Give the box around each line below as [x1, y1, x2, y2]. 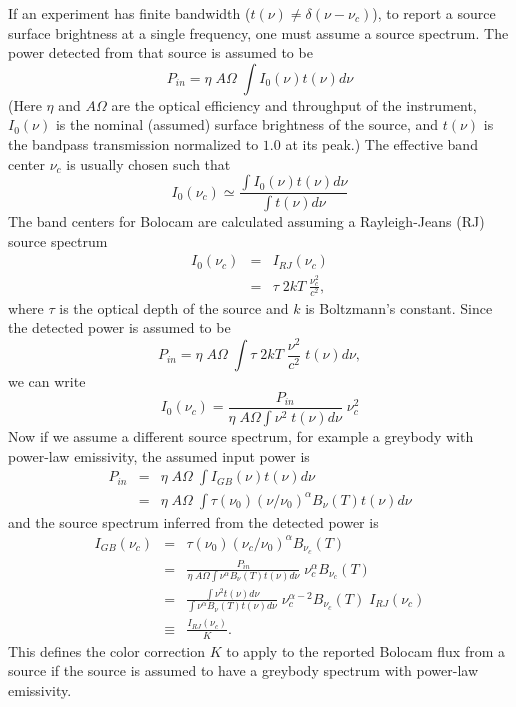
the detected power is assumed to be [8, 317, 231, 338]
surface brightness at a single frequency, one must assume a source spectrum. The [8, 22, 509, 43]
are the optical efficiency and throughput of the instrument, [111, 94, 477, 115]
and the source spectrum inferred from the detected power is [8, 511, 379, 532]
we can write [8, 371, 86, 392]
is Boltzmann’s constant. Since [305, 297, 493, 318]
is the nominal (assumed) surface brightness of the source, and [55, 114, 439, 135]
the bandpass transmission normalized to [8, 133, 259, 154]
